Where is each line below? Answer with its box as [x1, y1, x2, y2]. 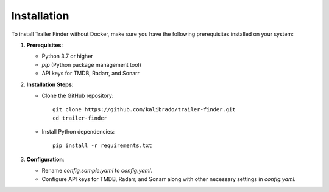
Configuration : [26, 156, 65, 163]
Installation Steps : [26, 81, 74, 88]
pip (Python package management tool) [41, 61, 141, 68]
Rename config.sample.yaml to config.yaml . [41, 167, 153, 174]
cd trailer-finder [52, 114, 108, 122]
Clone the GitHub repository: [41, 92, 114, 99]
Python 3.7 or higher [41, 52, 94, 60]
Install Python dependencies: [41, 128, 115, 135]
